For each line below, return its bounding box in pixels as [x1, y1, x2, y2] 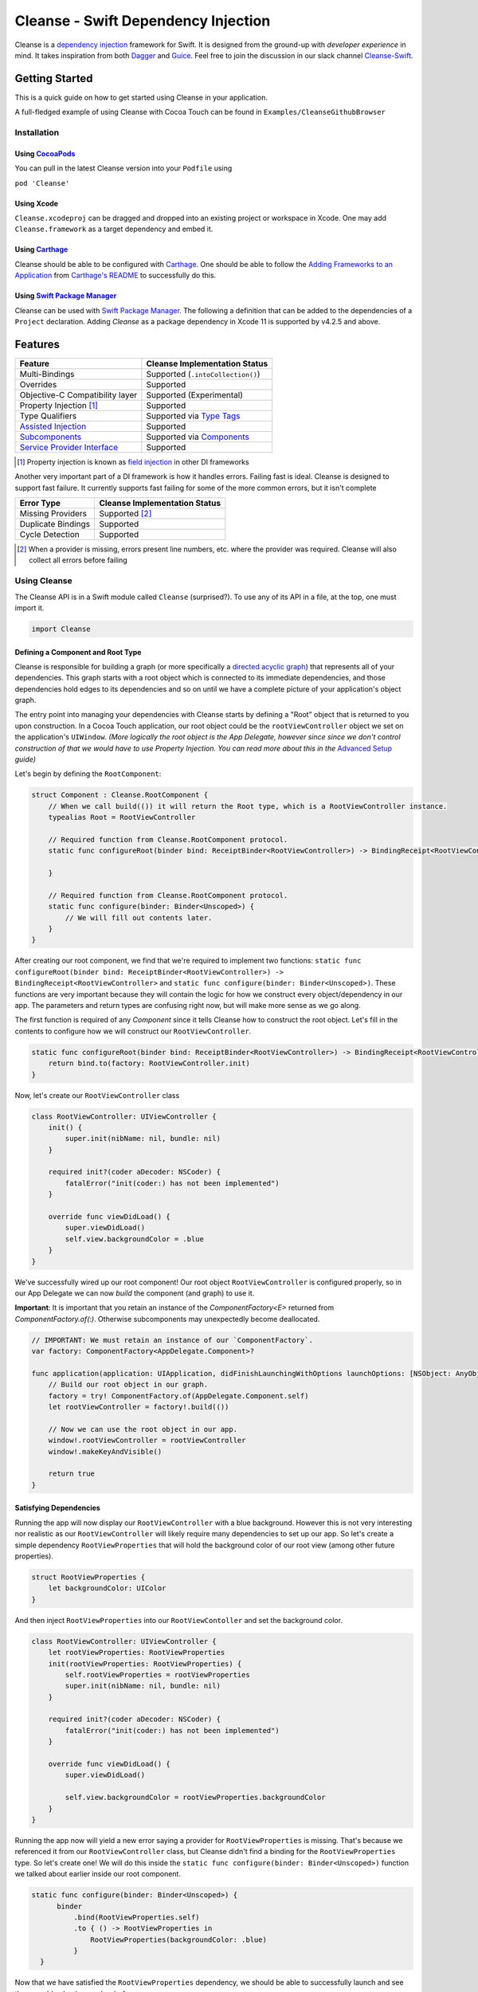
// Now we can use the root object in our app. [48, 1425, 238, 1433]
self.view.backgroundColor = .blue [65, 1234, 205, 1243]
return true [48, 1469, 96, 1478]
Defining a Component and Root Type [14, 647, 142, 657]
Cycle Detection [19, 529, 80, 539]
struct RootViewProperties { [31, 1572, 146, 1582]
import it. [14, 602, 45, 613]
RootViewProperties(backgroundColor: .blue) [90, 1935, 267, 1944]
